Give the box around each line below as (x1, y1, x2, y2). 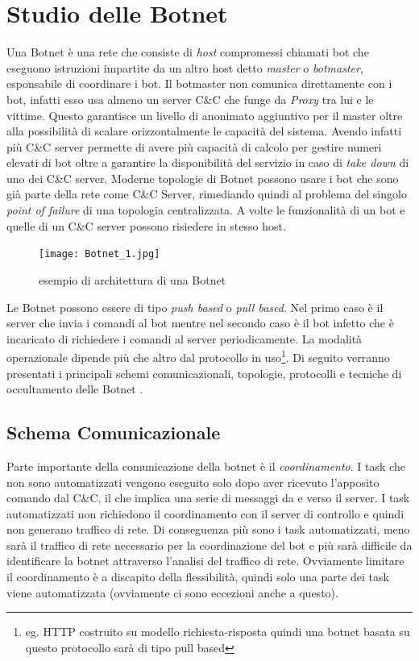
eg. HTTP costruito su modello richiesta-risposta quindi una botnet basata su (25, 623, 410, 640)
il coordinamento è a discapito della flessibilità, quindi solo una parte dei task (6, 568, 389, 585)
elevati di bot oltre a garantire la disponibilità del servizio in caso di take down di (6, 154, 409, 171)
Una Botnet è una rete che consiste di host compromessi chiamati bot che (6, 44, 369, 60)
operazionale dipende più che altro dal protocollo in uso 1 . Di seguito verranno (6, 347, 390, 365)
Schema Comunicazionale (6, 420, 221, 445)
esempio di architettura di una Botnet (39, 271, 226, 288)
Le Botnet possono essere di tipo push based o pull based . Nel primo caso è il (6, 298, 384, 315)
